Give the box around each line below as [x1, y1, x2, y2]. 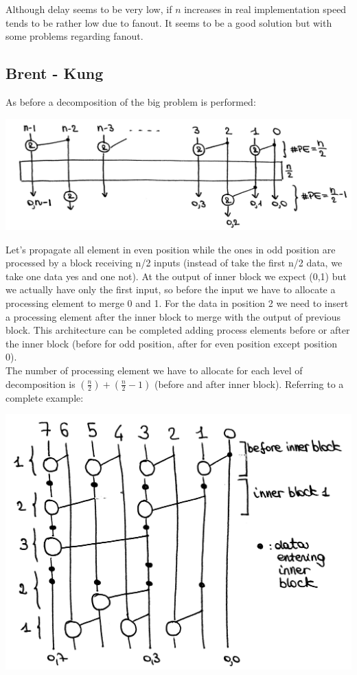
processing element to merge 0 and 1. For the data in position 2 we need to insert [5, 295, 349, 310]
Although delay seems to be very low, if [5, 2, 172, 16]
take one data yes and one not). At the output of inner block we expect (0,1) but [5, 268, 347, 283]
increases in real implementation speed [184, 2, 347, 16]
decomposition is [5, 376, 76, 391]
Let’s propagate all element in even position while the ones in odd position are [5, 242, 336, 256]
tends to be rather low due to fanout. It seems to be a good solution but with [5, 15, 332, 30]
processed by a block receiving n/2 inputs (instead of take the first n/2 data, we [5, 255, 343, 270]
